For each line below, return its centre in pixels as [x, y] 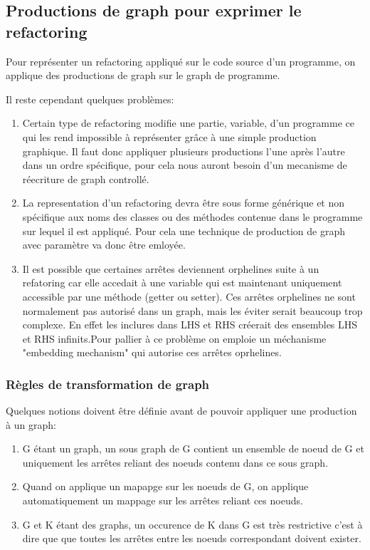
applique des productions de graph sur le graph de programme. [143, 75]
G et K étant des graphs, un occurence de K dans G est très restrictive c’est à [192, 524]
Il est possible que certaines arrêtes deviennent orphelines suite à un [171, 268]
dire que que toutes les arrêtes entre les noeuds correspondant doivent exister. [192, 538]
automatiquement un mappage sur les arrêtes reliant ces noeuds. [163, 500]
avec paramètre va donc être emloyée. [104, 245]
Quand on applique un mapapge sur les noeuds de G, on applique [165, 486]
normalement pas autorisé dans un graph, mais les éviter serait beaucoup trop [192, 310]
